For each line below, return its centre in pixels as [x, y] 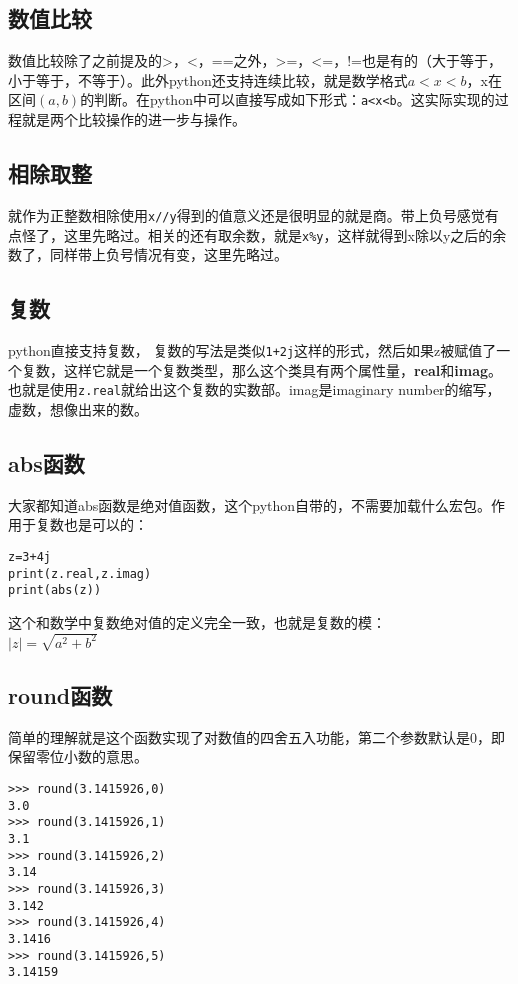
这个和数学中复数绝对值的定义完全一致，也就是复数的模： [197, 621]
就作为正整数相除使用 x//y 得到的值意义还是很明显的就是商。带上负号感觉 [246, 214]
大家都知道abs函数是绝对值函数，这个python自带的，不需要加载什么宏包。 [250, 504]
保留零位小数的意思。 [78, 756]
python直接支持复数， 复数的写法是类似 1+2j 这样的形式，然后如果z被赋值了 [252, 349]
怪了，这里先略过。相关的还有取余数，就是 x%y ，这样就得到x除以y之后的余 [264, 234]
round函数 [60, 695]
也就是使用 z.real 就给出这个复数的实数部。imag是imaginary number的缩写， [254, 389]
